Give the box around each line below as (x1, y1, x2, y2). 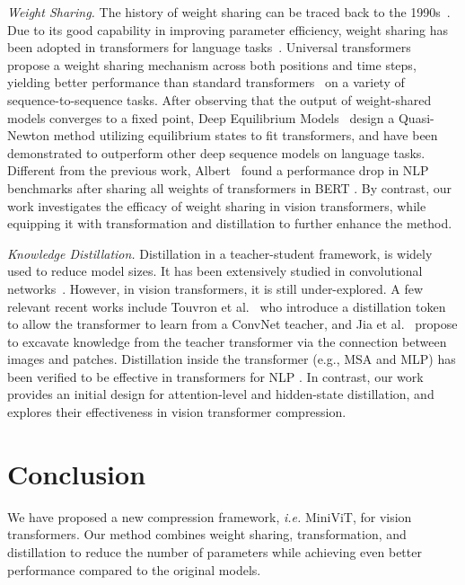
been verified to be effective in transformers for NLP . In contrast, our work (7, 367, 424, 386)
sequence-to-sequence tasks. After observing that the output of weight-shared (7, 90, 432, 109)
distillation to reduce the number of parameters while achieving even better (7, 542, 422, 561)
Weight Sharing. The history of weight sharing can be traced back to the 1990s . (7, 3, 451, 21)
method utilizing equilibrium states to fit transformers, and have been (53, 126, 438, 145)
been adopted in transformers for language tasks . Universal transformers (7, 38, 411, 57)
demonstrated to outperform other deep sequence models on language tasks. (7, 143, 426, 162)
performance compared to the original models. (7, 560, 261, 579)
